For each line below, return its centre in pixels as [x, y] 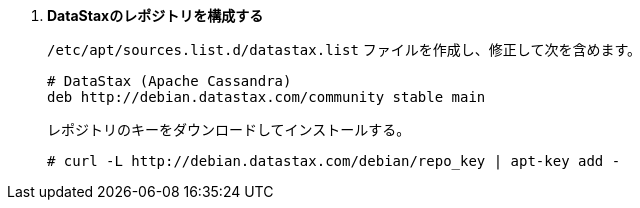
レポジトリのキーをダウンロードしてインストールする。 [229, 129]
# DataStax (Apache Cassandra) [169, 81]
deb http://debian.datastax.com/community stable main [266, 97]
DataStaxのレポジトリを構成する [155, 15]
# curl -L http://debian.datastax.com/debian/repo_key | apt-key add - [334, 161]
